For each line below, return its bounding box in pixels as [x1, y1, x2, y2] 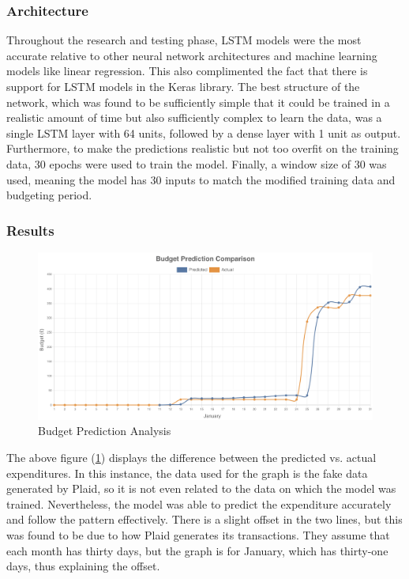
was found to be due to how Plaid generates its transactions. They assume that [6, 526, 390, 543]
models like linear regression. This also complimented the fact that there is [6, 62, 368, 79]
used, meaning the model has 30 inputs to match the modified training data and [6, 171, 396, 187]
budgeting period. [6, 187, 92, 203]
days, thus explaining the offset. [6, 558, 160, 574]
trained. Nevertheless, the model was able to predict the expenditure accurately [6, 495, 392, 512]
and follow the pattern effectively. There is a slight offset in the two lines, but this [6, 511, 403, 528]
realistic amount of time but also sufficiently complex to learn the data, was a [6, 109, 382, 126]
